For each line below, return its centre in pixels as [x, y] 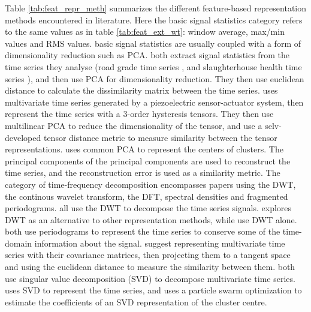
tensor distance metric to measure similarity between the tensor [160, 137]
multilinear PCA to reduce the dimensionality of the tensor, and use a [134, 125]
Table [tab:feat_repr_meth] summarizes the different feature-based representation [156, 8]
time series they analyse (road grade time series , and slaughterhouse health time [153, 66]
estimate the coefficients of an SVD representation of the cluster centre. [136, 301]
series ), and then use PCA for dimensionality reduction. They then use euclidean [155, 78]
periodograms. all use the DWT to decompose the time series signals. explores [148, 208]
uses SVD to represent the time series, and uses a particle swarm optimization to [153, 290]
